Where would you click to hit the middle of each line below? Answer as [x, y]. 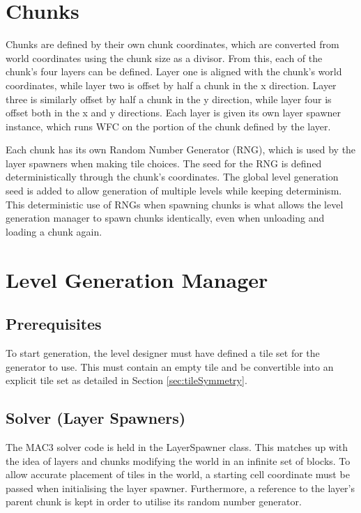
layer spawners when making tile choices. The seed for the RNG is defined [164, 163]
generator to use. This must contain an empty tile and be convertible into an [170, 366]
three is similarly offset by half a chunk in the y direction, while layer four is [169, 99]
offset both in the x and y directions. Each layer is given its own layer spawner [173, 113]
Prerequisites [54, 324]
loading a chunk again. [54, 231]
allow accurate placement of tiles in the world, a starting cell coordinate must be [178, 474]
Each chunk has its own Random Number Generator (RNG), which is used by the [181, 150]
